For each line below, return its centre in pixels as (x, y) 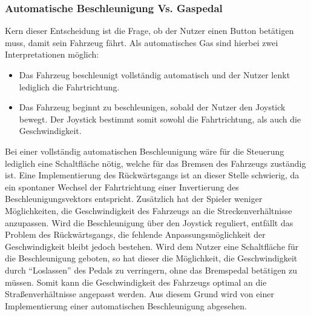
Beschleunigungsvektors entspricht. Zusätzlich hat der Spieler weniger (134, 199)
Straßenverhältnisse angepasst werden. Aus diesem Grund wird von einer (139, 294)
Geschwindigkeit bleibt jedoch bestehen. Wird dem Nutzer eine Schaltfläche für (152, 246)
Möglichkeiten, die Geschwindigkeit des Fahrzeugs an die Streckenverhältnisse (149, 210)
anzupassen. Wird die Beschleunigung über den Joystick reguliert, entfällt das (149, 222)
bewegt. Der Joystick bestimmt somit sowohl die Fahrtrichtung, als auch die (160, 119)
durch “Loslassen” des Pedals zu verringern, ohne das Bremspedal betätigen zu (151, 270)
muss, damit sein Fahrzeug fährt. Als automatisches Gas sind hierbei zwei (142, 42)
